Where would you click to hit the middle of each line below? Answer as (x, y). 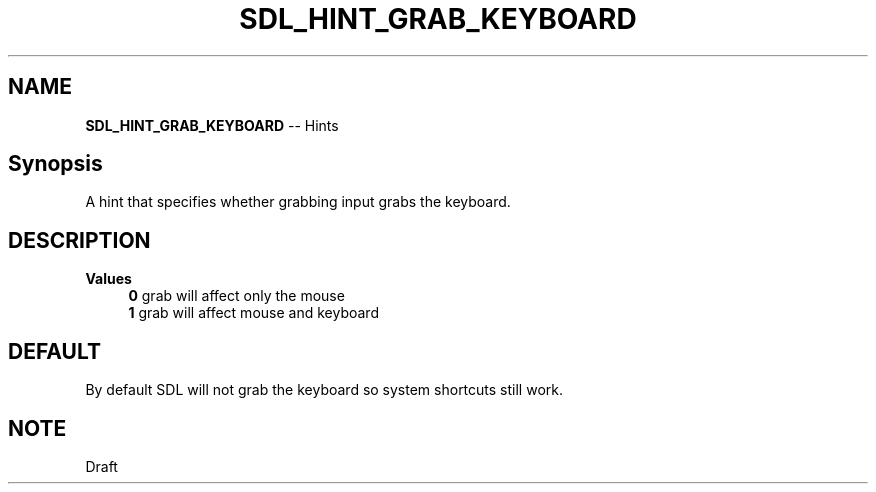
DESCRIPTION (79, 240)
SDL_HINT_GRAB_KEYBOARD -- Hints (212, 125)
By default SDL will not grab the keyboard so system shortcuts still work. (324, 390)
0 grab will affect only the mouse (236, 296)
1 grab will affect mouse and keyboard (253, 313)
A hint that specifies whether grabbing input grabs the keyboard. (298, 202)
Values (108, 279)
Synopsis (55, 164)
